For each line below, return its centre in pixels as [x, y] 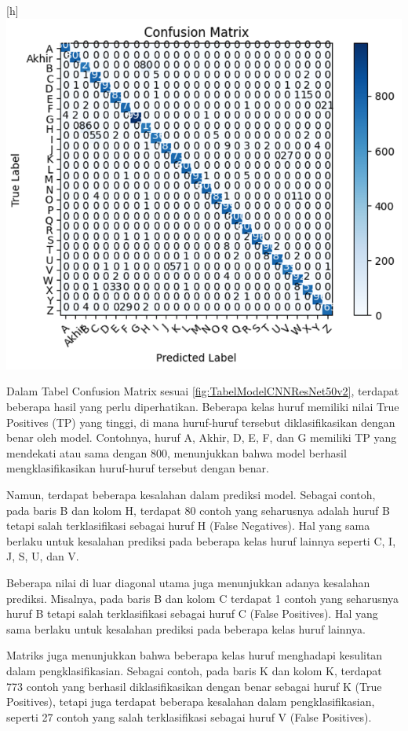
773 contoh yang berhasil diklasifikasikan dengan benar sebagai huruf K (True [194, 686]
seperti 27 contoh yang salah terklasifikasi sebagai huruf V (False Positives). [189, 716]
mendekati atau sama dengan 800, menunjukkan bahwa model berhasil [177, 452]
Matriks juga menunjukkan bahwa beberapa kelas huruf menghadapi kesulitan [195, 655]
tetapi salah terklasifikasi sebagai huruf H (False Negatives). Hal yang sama [188, 525]
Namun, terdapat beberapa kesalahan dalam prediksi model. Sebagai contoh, [191, 495]
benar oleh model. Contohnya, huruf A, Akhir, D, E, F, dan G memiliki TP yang [202, 437]
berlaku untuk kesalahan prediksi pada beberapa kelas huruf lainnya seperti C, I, [201, 540]
